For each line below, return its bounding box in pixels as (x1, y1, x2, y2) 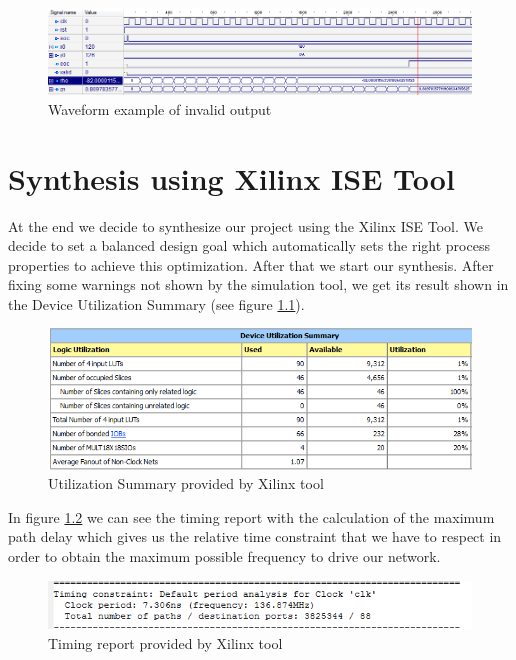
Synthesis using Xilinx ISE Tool (8, 157, 455, 198)
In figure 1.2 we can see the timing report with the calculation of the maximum (8, 506, 495, 527)
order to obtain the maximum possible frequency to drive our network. (8, 545, 441, 566)
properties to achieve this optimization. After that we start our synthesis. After (8, 254, 494, 275)
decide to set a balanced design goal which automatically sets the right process (8, 235, 490, 256)
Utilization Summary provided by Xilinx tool (48, 473, 324, 494)
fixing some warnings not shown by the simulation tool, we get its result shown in (8, 274, 509, 295)
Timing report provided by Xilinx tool (48, 632, 283, 653)
